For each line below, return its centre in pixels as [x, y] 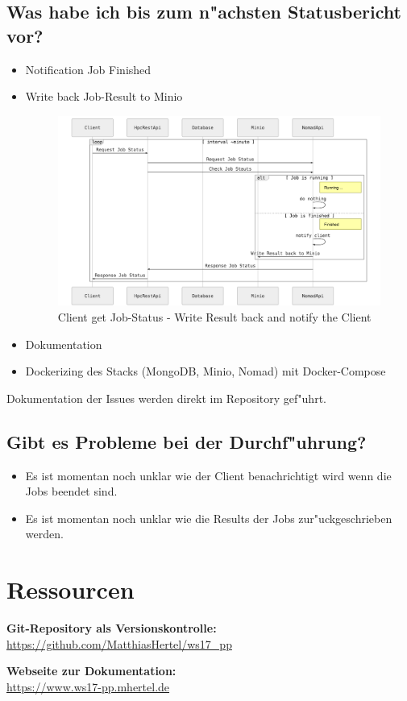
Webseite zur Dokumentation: [91, 671]
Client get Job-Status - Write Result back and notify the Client [214, 317]
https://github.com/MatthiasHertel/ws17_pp [119, 643]
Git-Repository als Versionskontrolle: [112, 628]
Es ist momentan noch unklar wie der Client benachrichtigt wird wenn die [208, 475]
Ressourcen [71, 589]
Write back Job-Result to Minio [104, 96]
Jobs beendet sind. [71, 491]
